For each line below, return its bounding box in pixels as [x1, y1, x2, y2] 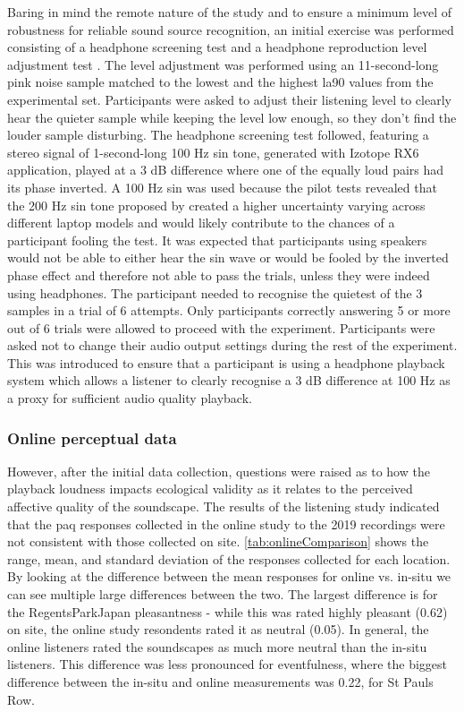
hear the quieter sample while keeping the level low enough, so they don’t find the [7, 107, 457, 126]
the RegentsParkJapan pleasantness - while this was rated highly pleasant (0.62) [7, 602, 448, 621]
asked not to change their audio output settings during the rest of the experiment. [7, 336, 458, 355]
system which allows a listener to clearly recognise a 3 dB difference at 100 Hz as [7, 371, 451, 390]
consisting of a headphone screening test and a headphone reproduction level [7, 38, 427, 56]
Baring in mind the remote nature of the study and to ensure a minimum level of [7, 3, 452, 21]
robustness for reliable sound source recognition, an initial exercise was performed [7, 20, 454, 39]
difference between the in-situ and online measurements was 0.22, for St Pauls [7, 673, 434, 691]
